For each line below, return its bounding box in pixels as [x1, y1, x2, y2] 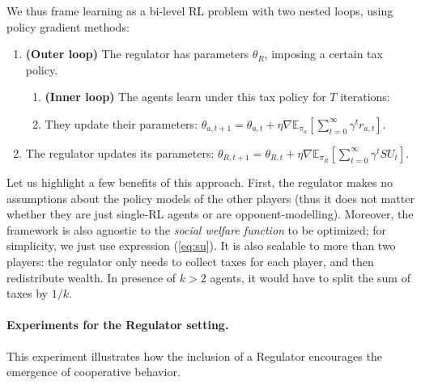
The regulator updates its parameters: [25, 144, 215, 161]
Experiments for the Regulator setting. [6, 316, 229, 333]
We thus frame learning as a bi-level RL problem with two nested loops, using [6, 2, 393, 19]
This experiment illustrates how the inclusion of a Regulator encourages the [6, 347, 382, 364]
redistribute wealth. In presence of [6, 269, 176, 286]
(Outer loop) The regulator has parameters [25, 45, 249, 62]
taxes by [6, 285, 49, 302]
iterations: [340, 88, 390, 105]
